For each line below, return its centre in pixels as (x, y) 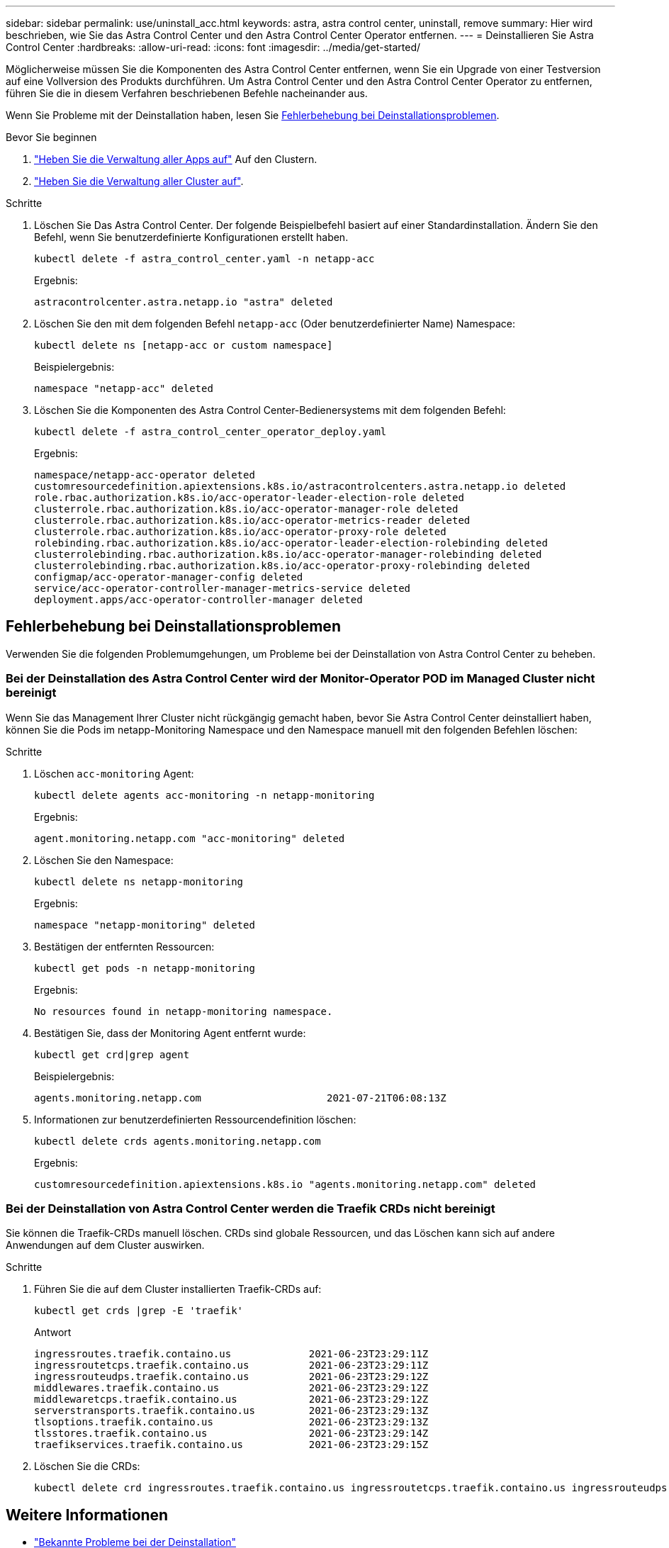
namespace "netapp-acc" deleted (124, 388)
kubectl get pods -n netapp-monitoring (145, 968)
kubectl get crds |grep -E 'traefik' (139, 1311)
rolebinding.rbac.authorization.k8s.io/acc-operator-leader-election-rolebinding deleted (291, 543)
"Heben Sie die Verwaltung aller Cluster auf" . (139, 181)
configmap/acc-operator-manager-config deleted (169, 577)
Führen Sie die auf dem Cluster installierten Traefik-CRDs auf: (178, 1289)
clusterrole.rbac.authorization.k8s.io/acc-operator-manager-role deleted (246, 509)
